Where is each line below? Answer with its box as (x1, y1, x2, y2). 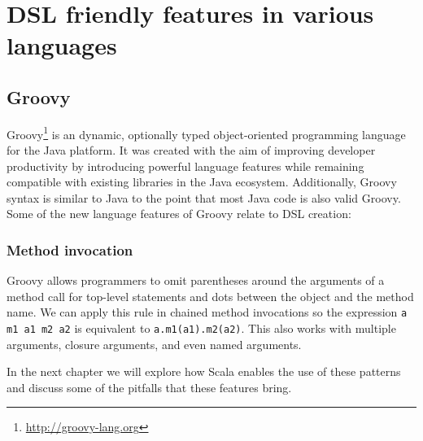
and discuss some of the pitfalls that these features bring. (7, 378, 292, 395)
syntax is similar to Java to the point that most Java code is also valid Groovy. (7, 189, 401, 206)
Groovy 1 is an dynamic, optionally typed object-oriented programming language (7, 123, 406, 142)
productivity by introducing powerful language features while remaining (7, 157, 364, 174)
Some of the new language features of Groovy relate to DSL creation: (7, 205, 351, 222)
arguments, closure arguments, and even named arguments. (7, 335, 302, 352)
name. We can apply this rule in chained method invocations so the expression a (7, 303, 408, 321)
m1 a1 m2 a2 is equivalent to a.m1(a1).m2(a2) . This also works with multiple (7, 320, 396, 337)
